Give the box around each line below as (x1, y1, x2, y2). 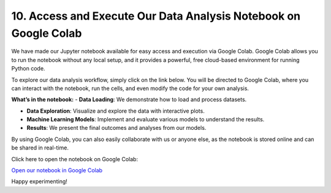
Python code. (11, 65, 45, 72)
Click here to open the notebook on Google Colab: (11, 155, 138, 162)
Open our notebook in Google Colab (11, 167, 103, 174)
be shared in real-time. (11, 144, 69, 151)
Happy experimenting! (11, 178, 67, 185)
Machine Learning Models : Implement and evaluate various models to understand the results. (26, 116, 265, 123)
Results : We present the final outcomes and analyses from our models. (26, 124, 207, 132)
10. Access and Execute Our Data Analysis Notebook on (11, 9, 301, 23)
